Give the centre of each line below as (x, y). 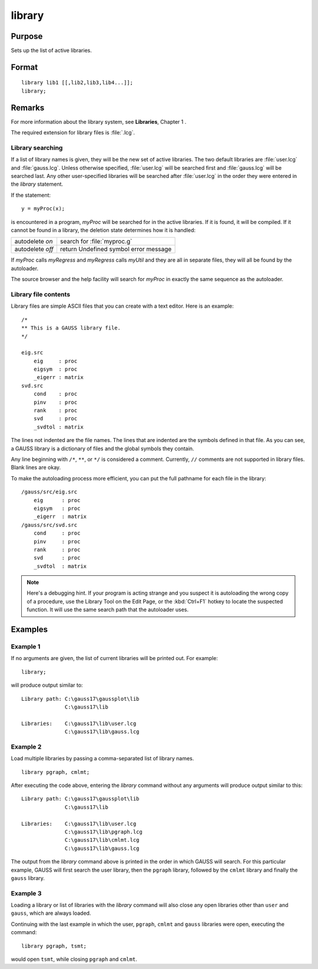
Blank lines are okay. (36, 467)
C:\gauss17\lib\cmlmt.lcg (102, 840)
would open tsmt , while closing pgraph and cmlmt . (74, 959)
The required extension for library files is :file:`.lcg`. (73, 133)
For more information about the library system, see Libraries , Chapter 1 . (99, 121)
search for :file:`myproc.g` (96, 242)
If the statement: (31, 195)
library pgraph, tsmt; (54, 946)
